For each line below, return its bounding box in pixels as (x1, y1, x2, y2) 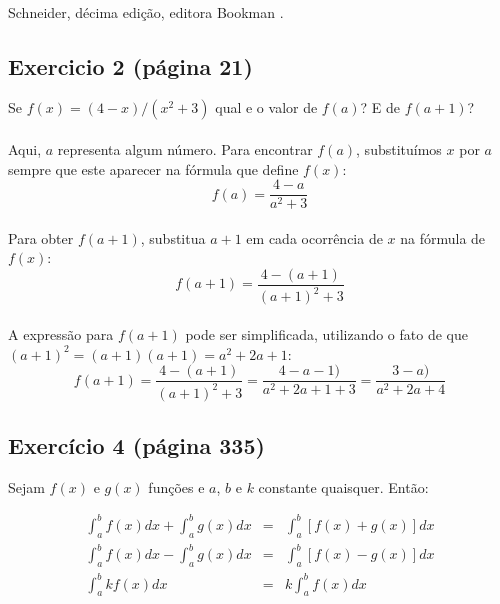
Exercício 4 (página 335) (8, 430, 265, 460)
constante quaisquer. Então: (258, 476, 429, 497)
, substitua (140, 227, 206, 248)
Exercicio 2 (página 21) (8, 50, 253, 81)
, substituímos (356, 138, 442, 159)
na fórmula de (400, 227, 486, 248)
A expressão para (8, 324, 114, 345)
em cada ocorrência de (246, 227, 383, 248)
